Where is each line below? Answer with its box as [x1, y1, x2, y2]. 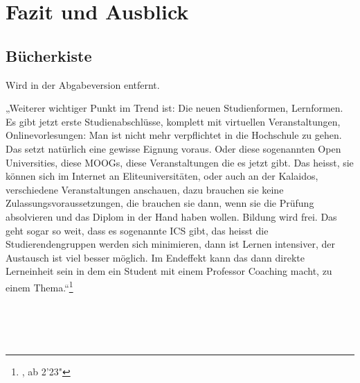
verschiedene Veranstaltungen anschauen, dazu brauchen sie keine [6, 182, 284, 196]
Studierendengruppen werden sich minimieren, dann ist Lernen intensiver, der [6, 237, 335, 251]
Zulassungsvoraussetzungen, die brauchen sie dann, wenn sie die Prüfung [6, 196, 314, 210]
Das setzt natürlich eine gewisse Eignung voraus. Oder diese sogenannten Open [6, 141, 341, 155]
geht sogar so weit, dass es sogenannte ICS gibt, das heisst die [6, 223, 269, 237]
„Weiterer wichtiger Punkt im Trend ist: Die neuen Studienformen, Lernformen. [6, 101, 343, 115]
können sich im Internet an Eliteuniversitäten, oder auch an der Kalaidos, [6, 169, 318, 183]
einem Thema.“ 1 [6, 278, 73, 294]
